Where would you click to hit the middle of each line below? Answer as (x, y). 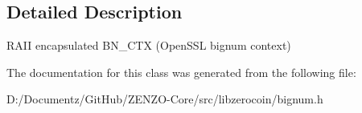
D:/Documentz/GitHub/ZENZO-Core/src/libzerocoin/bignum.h (165, 99)
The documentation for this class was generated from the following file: (181, 72)
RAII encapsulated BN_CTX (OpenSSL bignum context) (149, 45)
